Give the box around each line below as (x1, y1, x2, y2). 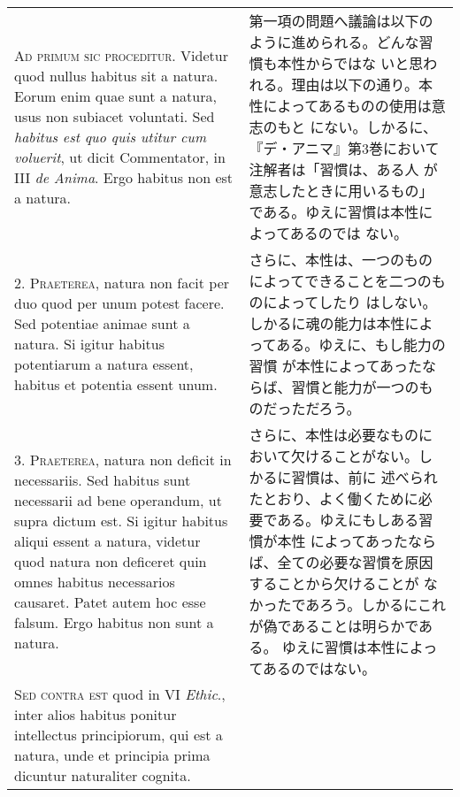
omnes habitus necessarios (14, 571, 175, 592)
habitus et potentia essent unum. (14, 374, 218, 395)
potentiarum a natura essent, (14, 354, 194, 374)
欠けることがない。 (290, 446, 418, 466)
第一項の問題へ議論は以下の (249, 11, 433, 31)
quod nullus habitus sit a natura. (14, 65, 218, 86)
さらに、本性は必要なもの (249, 425, 418, 445)
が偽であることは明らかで (249, 616, 419, 636)
